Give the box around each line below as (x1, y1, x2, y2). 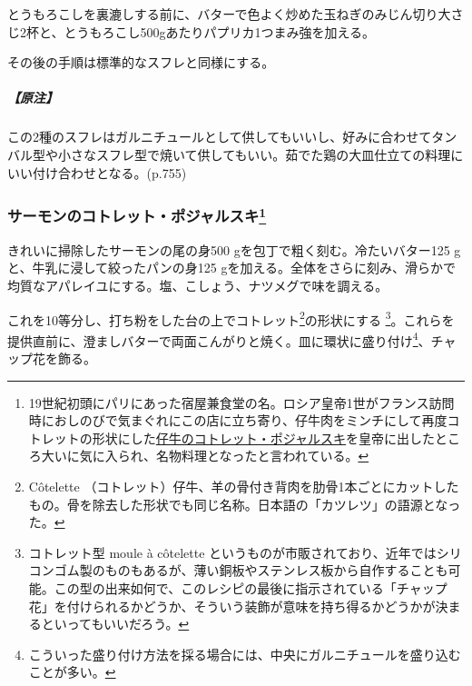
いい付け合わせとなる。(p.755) (7, 163, 187, 182)
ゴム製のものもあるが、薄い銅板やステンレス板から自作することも (54, 561, 448, 580)
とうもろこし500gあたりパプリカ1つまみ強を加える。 (64, 22, 376, 41)
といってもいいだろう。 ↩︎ (41, 614, 190, 633)
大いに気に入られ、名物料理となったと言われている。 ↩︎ (41, 446, 369, 465)
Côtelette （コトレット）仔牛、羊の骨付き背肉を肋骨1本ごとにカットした (28, 477, 459, 496)
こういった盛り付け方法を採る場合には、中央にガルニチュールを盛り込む (28, 644, 461, 663)
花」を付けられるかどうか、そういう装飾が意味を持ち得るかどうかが (28, 596, 436, 615)
